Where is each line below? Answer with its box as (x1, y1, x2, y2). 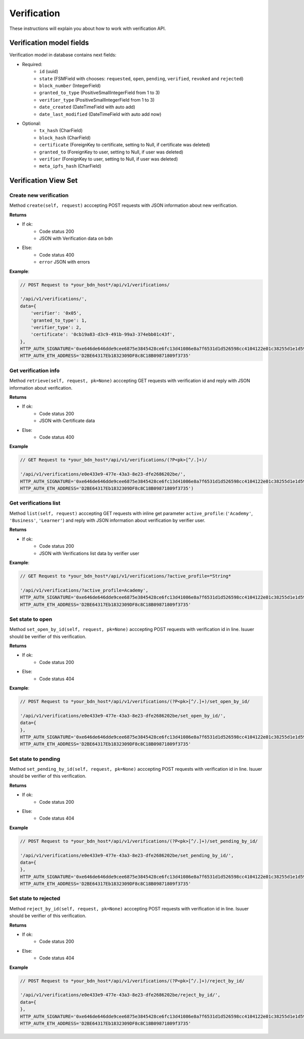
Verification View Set (9, 176, 78, 185)
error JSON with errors (39, 259, 90, 265)
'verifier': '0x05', (30, 310, 82, 316)
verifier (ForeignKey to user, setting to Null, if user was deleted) (39, 155, 178, 162)
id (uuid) (39, 69, 58, 75)
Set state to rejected (9, 895, 60, 902)
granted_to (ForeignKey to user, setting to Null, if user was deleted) (39, 149, 183, 155)
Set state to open (9, 615, 53, 622)
